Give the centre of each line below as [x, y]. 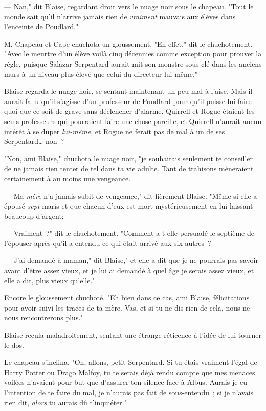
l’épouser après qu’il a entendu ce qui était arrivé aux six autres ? [108, 243]
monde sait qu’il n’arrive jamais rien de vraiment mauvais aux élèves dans [120, 16]
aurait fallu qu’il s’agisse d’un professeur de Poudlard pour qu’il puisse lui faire [128, 101]
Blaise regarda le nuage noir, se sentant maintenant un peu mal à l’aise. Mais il [128, 91]
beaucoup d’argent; [34, 215]
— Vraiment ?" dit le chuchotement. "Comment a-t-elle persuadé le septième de [129, 233]
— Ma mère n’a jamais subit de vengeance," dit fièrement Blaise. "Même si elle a [131, 196]
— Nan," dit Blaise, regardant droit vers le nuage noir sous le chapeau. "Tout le [129, 6]
